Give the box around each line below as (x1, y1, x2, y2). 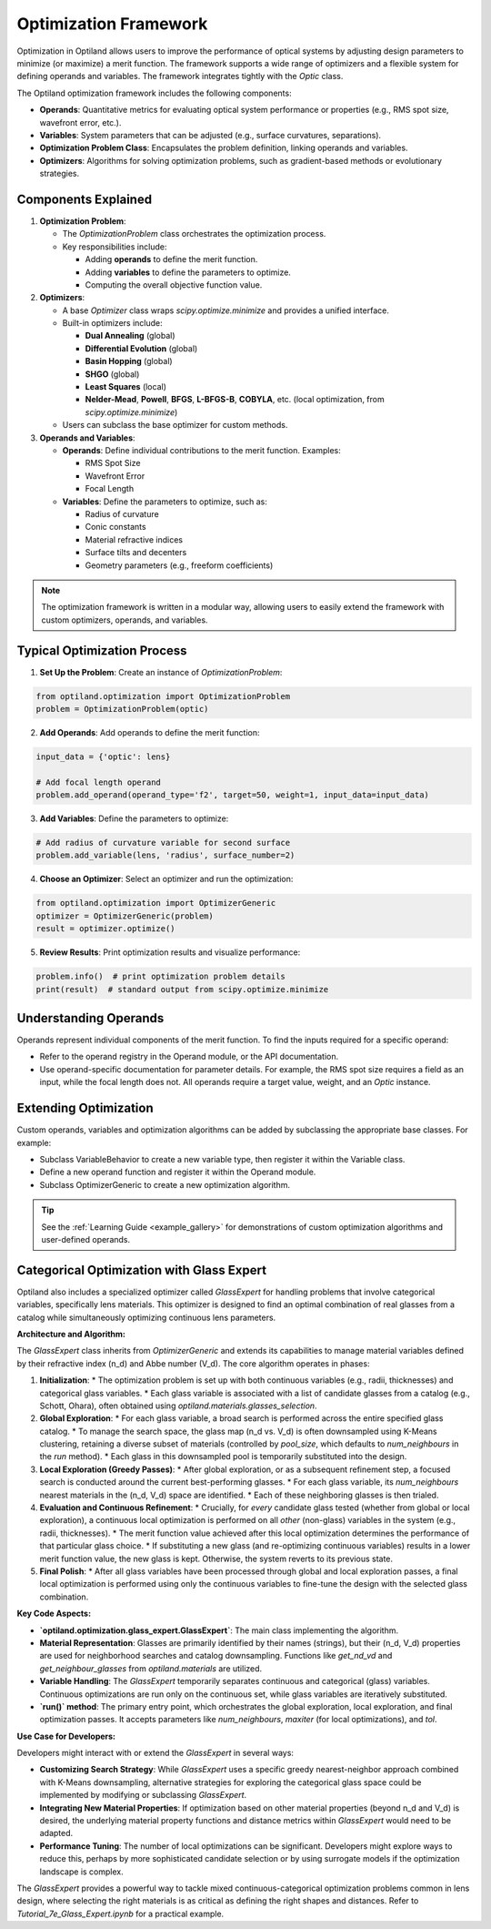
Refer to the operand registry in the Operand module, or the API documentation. (39, 1051, 339, 1062)
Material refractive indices (85, 533, 184, 545)
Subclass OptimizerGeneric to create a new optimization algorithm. (39, 1179, 291, 1190)
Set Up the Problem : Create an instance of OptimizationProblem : (39, 666, 283, 677)
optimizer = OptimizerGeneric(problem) (35, 910, 214, 921)
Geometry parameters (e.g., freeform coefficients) (85, 560, 274, 571)
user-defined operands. (41, 1234, 131, 1244)
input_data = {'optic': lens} (35, 751, 171, 762)
